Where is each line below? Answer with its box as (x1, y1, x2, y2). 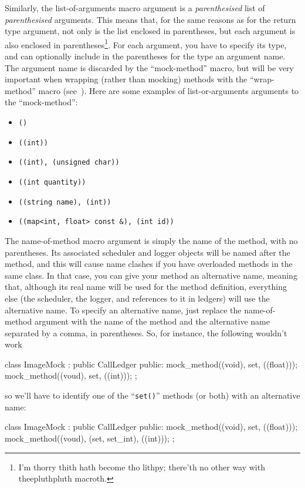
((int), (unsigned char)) (18, 158, 120, 167)
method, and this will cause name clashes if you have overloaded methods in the (5, 258, 293, 270)
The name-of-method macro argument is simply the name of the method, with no (5, 234, 298, 246)
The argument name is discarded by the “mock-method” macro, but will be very (5, 61, 294, 73)
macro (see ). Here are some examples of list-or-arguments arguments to (38, 84, 299, 96)
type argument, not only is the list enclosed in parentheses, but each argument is (5, 25, 296, 37)
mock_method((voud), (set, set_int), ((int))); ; (5, 432, 175, 444)
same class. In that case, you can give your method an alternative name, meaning (5, 269, 297, 281)
